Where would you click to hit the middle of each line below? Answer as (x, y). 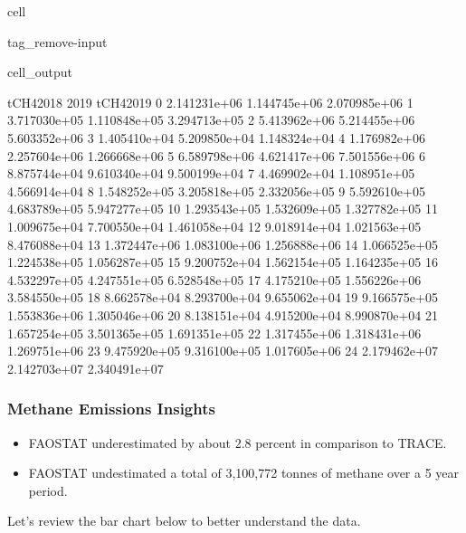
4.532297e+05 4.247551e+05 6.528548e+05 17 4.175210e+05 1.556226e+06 (214, 279)
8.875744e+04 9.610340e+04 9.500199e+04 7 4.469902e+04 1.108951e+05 (211, 173)
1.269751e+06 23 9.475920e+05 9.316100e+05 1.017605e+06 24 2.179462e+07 (223, 351)
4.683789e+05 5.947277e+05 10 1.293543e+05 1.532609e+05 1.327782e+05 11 (223, 209)
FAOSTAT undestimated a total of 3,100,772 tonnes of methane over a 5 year (244, 473)
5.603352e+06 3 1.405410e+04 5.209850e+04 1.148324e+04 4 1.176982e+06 (216, 137)
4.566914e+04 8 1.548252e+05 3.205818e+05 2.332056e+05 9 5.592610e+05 (216, 190)
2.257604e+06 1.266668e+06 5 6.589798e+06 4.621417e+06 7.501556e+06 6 (216, 155)
